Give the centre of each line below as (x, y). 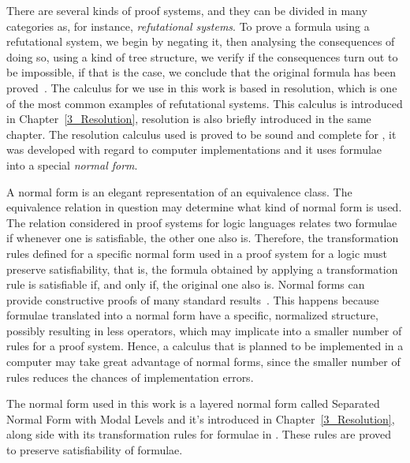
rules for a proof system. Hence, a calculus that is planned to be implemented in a (205, 346)
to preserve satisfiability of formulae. (95, 450)
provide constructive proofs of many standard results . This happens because (193, 299)
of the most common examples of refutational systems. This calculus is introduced (205, 103)
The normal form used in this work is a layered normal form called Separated (193, 403)
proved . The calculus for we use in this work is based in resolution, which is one (202, 87)
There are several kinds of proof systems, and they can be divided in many (187, 10)
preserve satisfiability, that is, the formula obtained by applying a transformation (202, 269)
